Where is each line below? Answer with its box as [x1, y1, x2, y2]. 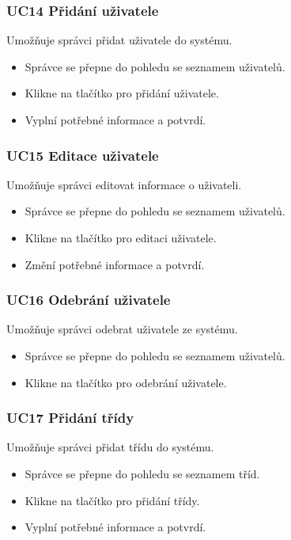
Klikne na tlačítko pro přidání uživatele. [25, 85, 219, 101]
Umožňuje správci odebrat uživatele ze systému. [6, 321, 238, 337]
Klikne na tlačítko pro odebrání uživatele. [25, 374, 227, 390]
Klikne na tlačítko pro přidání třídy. [25, 492, 200, 508]
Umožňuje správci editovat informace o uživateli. [6, 176, 242, 192]
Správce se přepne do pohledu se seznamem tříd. [25, 466, 260, 481]
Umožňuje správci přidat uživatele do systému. [6, 32, 232, 48]
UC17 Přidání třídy [6, 408, 134, 428]
